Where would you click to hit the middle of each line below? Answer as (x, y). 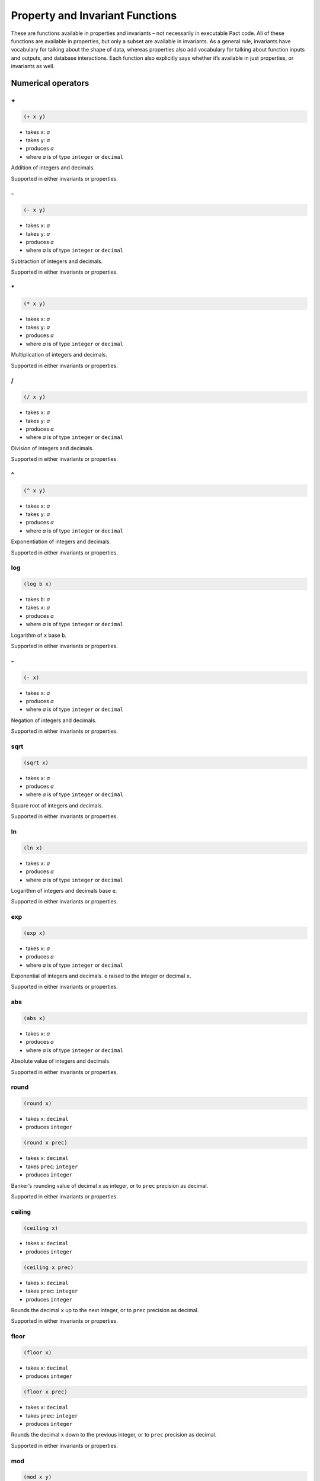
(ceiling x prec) (49, 1267)
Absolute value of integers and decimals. (61, 1061)
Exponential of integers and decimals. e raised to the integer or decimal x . (101, 976)
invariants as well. (33, 66)
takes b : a (38, 600)
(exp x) (34, 933)
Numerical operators (50, 83)
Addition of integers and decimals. (53, 168)
